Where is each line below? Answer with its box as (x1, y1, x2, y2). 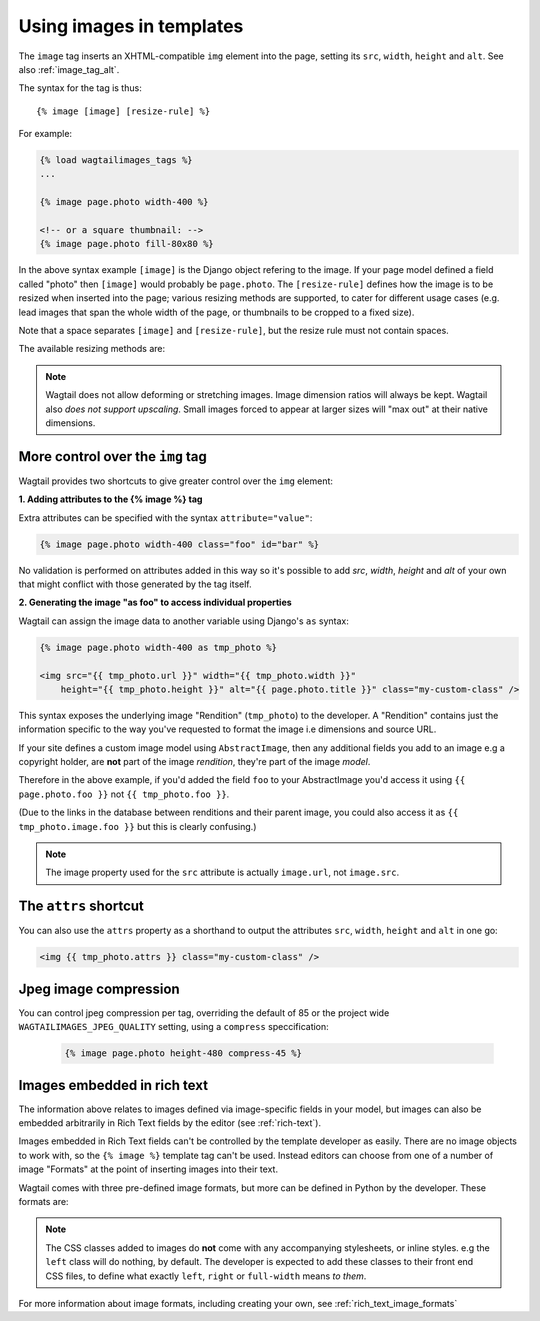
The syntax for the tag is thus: (18, 82, 142, 94)
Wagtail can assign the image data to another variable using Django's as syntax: (18, 615, 350, 627)
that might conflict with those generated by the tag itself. (18, 578, 252, 590)
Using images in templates (18, 15, 244, 37)
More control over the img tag (18, 448, 207, 465)
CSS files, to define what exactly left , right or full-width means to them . (45, 1270, 367, 1282)
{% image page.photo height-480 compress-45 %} (64, 1048, 302, 1059)
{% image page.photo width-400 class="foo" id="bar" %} (39, 538, 320, 550)
